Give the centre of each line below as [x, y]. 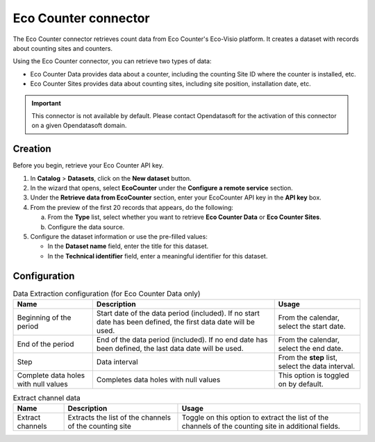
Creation [32, 149]
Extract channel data [47, 398]
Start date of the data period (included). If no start [178, 313]
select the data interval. [317, 366]
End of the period [45, 344]
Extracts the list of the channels [119, 418]
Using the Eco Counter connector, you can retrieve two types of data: [112, 61]
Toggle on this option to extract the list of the [255, 418]
